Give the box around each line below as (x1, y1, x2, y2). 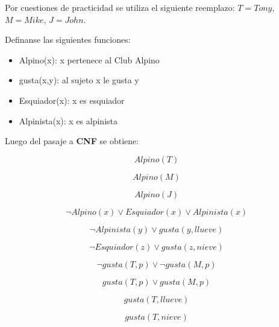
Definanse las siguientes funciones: (5, 33, 131, 46)
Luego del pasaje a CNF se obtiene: (5, 135, 139, 147)
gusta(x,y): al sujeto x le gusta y (19, 74, 139, 86)
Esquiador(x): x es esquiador (19, 94, 125, 106)
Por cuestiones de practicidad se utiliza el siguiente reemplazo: (5, 1, 235, 13)
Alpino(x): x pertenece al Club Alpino (19, 53, 160, 66)
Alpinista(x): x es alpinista (19, 114, 118, 127)
